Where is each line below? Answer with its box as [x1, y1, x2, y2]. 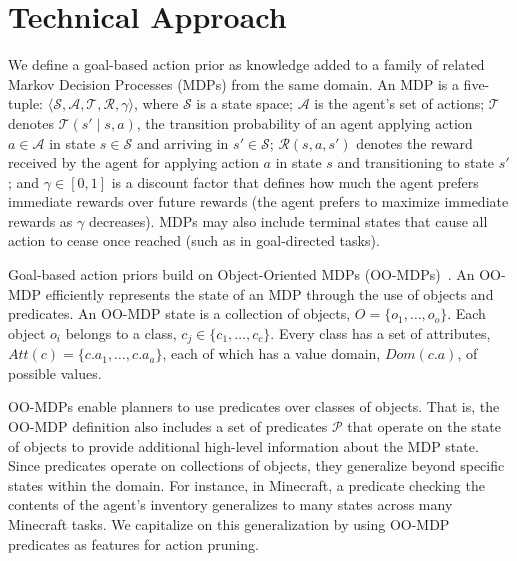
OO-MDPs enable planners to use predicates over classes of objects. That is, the [8, 396, 500, 417]
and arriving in [136, 132, 229, 153]
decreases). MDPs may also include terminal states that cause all [88, 210, 488, 231]
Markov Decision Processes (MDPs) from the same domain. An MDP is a [8, 73, 459, 94]
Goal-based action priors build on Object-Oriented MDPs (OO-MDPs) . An [8, 264, 475, 285]
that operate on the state [347, 416, 501, 437]
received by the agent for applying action [8, 152, 259, 173]
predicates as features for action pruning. [8, 533, 259, 554]
